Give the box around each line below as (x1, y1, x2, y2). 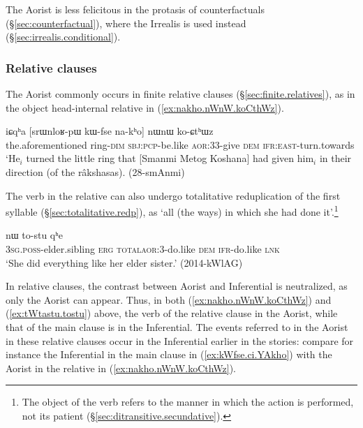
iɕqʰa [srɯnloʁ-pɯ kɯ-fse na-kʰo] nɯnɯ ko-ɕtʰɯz (6, 124, 214, 138)
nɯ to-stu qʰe (6, 228, 63, 242)
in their (319, 151, 352, 165)
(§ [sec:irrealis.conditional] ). (6, 29, 121, 44)
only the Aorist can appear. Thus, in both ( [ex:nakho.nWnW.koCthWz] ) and (6, 292, 332, 307)
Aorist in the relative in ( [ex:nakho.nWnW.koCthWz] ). (6, 360, 237, 375)
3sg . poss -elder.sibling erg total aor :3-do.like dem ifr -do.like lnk (6, 242, 280, 256)
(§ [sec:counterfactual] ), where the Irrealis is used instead (6, 15, 246, 30)
